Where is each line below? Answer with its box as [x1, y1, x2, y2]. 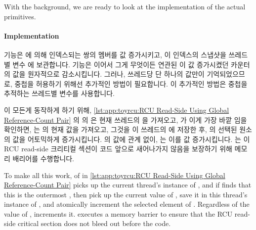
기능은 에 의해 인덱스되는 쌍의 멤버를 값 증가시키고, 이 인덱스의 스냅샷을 [4, 49, 226, 59]
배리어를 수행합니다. [12, 153, 75, 163]
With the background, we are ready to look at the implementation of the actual [4, 1, 246, 11]
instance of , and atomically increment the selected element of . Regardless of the [4, 199, 250, 209]
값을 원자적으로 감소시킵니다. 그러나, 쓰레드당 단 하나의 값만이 [12, 69, 205, 79]
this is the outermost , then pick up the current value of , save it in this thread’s [4, 189, 248, 199]
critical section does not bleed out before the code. [18, 218, 171, 229]
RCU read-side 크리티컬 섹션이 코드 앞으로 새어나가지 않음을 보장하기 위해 [4, 143, 232, 154]
